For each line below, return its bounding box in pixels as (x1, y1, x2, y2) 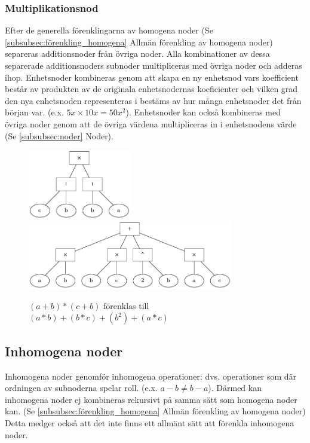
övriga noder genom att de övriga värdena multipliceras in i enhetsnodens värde (5, 117, 297, 130)
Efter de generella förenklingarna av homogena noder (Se (5, 24, 213, 36)
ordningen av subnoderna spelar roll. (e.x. (5, 381, 158, 394)
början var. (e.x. (5, 106, 64, 118)
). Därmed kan (208, 381, 262, 394)
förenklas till (103, 299, 149, 311)
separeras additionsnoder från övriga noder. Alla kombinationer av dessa (5, 47, 270, 60)
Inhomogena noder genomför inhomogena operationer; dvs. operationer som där (5, 369, 297, 382)
